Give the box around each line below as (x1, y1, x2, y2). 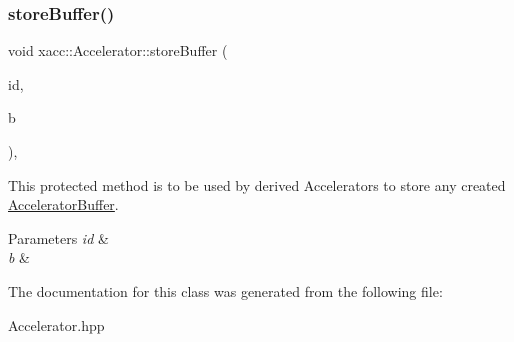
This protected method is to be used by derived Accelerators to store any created (8, 174, 506, 195)
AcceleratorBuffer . (8, 194, 119, 215)
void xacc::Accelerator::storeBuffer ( (8, 40, 228, 61)
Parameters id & (8, 227, 109, 248)
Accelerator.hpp (8, 314, 105, 335)
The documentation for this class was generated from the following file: (8, 280, 443, 301)
